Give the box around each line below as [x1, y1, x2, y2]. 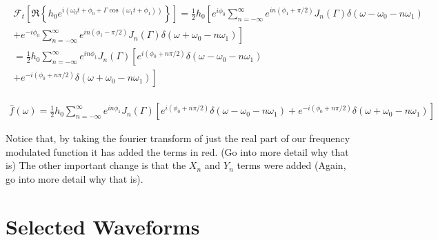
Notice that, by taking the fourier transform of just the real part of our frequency [6, 131, 350, 146]
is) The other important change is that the [6, 158, 186, 172]
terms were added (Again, [237, 158, 346, 172]
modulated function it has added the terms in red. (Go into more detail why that [6, 144, 349, 159]
